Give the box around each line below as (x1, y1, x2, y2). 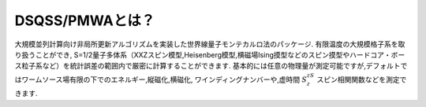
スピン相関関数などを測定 (316, 75, 400, 84)
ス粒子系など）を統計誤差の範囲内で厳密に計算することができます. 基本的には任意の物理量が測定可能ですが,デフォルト (14, 61, 402, 71)
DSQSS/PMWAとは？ (14, 12, 155, 29)
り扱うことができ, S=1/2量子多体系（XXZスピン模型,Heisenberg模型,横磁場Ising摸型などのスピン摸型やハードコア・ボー (14, 50, 405, 59)
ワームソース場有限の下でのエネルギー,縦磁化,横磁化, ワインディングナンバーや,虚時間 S (21, 75, 308, 84)
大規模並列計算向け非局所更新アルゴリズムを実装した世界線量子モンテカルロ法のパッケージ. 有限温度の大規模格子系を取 (14, 39, 405, 49)
